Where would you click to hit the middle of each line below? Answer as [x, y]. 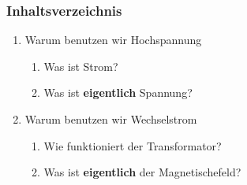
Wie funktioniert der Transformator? [133, 145]
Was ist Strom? [81, 66]
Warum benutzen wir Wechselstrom [111, 119]
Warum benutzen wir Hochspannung [113, 40]
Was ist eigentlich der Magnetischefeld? [142, 172]
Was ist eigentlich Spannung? [118, 92]
